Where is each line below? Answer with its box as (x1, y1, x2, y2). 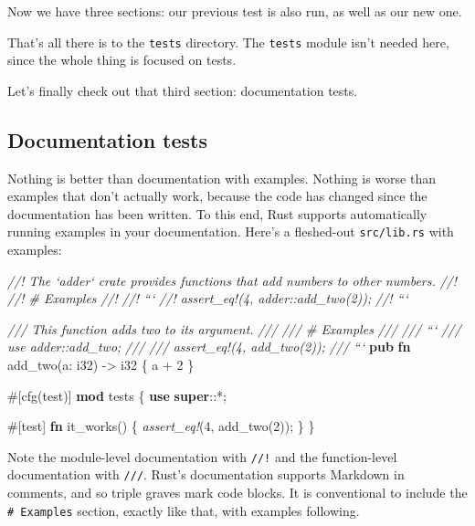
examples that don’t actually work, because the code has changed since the (7, 186, 427, 205)
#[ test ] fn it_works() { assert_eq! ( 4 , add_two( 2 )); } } (7, 416, 315, 436)
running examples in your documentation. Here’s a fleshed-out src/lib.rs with (7, 222, 454, 241)
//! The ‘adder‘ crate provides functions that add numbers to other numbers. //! (7, 270, 458, 289)
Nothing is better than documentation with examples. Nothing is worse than (7, 168, 437, 187)
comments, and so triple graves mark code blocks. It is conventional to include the (7, 483, 468, 502)
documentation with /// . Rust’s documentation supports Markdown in (7, 465, 405, 484)
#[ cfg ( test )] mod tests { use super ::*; (7, 385, 227, 405)
